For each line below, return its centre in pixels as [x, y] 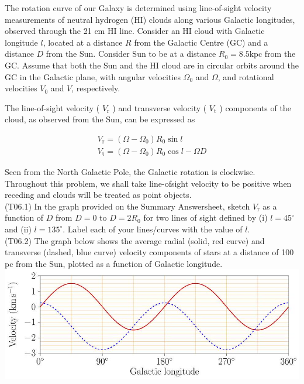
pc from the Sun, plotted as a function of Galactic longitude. [114, 263]
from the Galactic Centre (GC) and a [201, 42]
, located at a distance [83, 42]
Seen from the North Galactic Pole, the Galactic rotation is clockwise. [130, 172]
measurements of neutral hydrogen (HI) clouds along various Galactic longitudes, [150, 19]
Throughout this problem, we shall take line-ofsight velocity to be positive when [148, 183]
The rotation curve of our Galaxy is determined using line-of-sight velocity [138, 8]
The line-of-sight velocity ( [52, 107]
